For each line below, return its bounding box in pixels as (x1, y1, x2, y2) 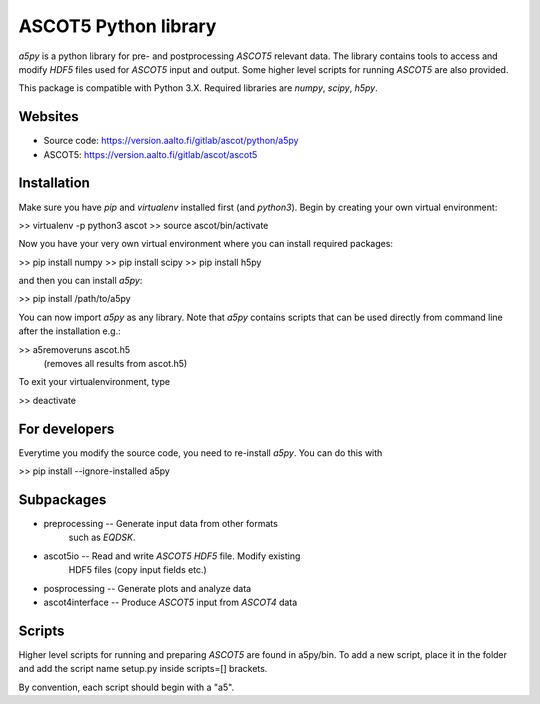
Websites (18, 108, 79, 125)
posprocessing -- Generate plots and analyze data (43, 582, 252, 594)
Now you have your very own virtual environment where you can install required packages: (18, 238, 394, 250)
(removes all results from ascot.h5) (43, 358, 188, 370)
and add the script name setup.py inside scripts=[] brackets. (18, 663, 268, 675)
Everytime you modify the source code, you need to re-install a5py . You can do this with (18, 446, 383, 459)
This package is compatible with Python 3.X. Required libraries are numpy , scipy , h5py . (18, 82, 379, 94)
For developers (18, 420, 115, 437)
